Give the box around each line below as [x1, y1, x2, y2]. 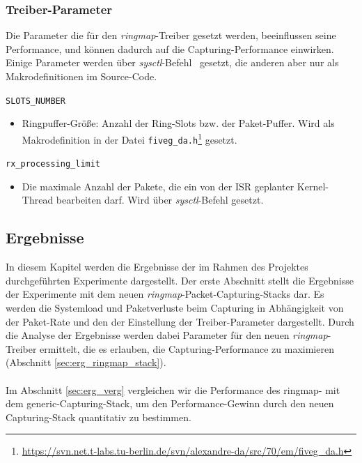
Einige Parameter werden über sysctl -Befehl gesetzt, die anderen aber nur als [6, 55, 339, 70]
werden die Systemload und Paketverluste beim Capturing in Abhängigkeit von [6, 300, 344, 314]
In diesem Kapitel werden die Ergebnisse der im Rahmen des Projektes [6, 259, 308, 274]
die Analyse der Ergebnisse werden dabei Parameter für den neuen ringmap [6, 328, 328, 342]
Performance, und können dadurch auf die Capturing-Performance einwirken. [6, 41, 334, 56]
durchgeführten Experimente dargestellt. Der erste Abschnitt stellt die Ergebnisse [6, 273, 354, 287]
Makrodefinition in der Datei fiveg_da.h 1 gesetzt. [22, 130, 237, 146]
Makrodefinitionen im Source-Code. [6, 69, 157, 83]
